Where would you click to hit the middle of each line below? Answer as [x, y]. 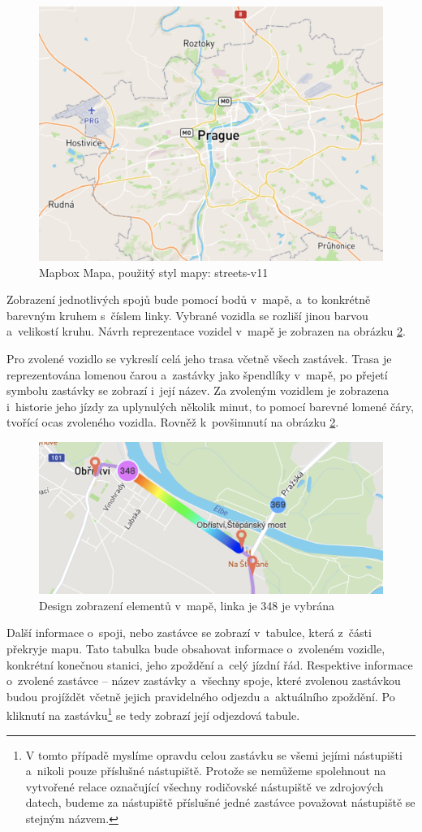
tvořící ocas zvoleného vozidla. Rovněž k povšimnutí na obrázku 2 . [173, 422]
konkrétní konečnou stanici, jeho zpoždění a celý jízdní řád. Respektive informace [210, 664]
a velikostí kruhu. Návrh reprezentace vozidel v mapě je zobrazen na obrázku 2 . [206, 331]
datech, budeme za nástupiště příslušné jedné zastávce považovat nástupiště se [220, 802]
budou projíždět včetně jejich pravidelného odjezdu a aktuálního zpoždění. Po [201, 696]
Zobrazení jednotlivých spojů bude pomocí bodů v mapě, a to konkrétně [189, 299]
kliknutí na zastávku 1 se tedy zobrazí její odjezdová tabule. [153, 714]
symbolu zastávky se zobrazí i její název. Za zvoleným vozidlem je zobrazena [198, 390]
